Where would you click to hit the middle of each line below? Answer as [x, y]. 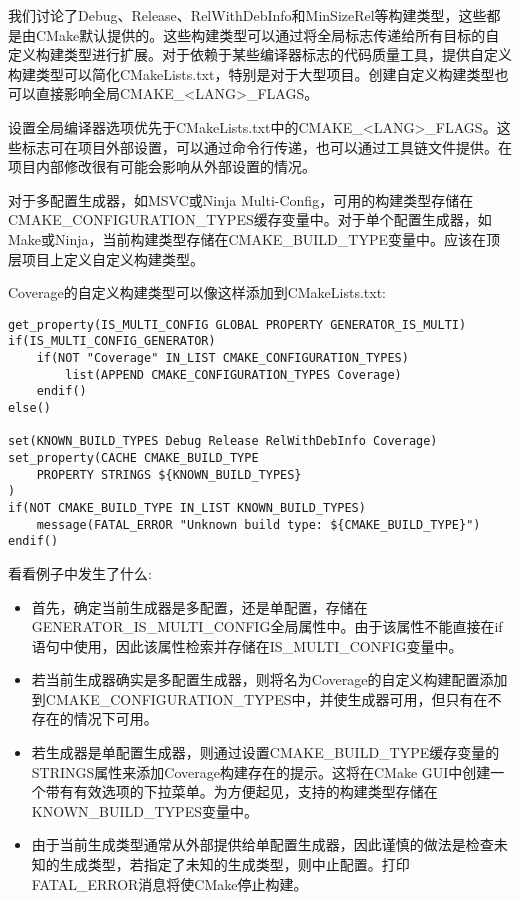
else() [29, 408]
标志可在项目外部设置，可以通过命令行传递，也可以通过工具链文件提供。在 [266, 146]
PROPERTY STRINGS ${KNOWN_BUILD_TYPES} [169, 474]
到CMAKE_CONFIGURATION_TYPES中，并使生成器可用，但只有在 [259, 698]
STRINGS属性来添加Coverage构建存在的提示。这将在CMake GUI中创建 [261, 771]
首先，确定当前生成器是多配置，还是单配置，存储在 [199, 606]
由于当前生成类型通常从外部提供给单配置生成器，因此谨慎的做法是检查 [262, 844]
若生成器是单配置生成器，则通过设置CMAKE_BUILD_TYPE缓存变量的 [265, 752]
